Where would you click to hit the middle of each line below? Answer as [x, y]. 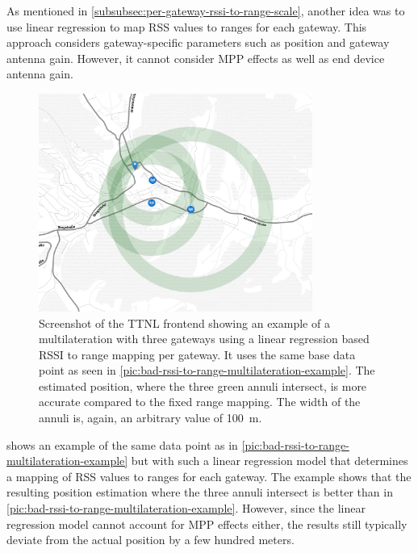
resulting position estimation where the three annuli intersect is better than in [200, 492]
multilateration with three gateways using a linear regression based [204, 339]
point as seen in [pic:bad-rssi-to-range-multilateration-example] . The [207, 370]
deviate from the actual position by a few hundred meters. [150, 540]
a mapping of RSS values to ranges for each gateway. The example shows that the [209, 476]
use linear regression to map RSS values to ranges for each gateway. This [187, 26]
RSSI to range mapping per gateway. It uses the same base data [197, 354]
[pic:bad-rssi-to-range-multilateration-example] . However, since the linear [186, 508]
